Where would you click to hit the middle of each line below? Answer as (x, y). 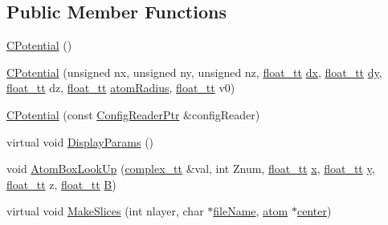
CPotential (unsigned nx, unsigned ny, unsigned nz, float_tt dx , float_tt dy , (194, 72)
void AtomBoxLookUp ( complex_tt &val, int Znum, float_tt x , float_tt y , (191, 169)
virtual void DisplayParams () (80, 141)
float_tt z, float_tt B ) (61, 184)
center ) (314, 211)
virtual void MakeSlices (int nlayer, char (105, 211)
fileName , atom (251, 211)
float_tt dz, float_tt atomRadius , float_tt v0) (121, 88)
